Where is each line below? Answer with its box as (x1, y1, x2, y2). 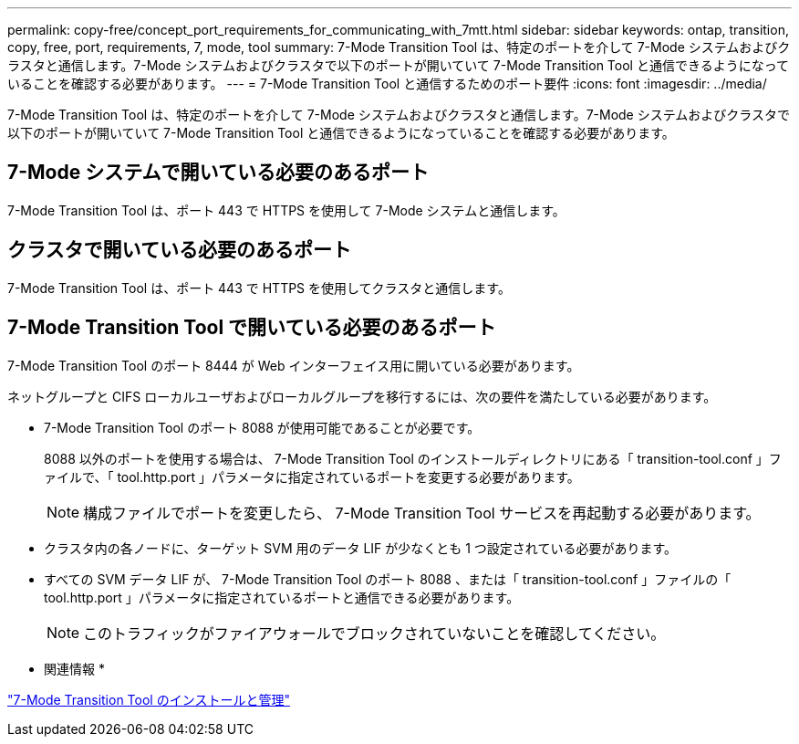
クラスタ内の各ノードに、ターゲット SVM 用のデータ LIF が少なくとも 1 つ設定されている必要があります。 (44, 540, 678, 556)
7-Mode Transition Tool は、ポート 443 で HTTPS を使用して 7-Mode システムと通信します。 (7, 202, 566, 218)
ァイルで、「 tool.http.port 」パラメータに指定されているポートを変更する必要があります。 (44, 468, 580, 485)
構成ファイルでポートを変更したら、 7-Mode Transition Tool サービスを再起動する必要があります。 (83, 503, 761, 522)
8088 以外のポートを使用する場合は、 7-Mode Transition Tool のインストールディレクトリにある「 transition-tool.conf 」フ (44, 450, 782, 466)
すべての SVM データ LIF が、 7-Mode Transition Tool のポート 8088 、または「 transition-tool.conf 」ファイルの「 (44, 571, 732, 587)
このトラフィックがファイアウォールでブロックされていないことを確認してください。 (83, 623, 666, 643)
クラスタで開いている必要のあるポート (7, 238, 351, 262)
